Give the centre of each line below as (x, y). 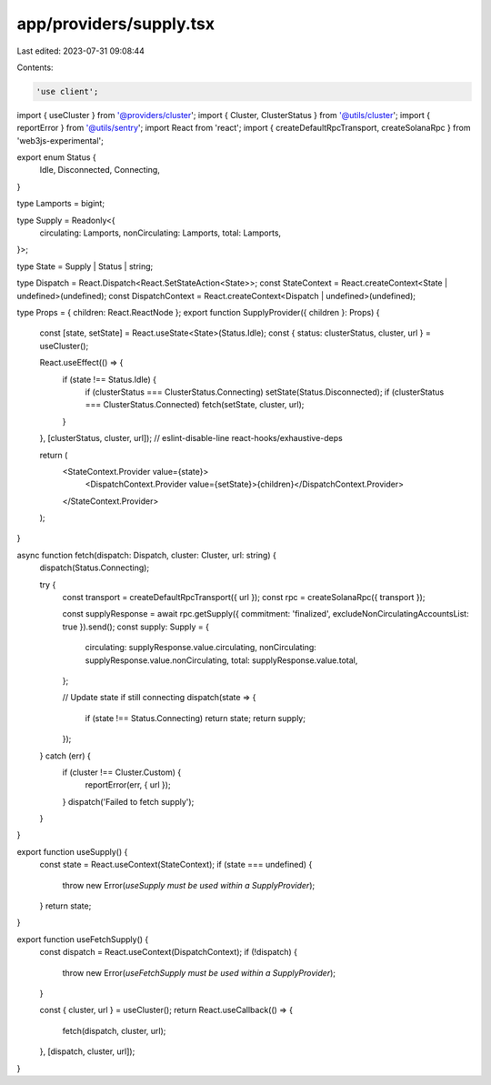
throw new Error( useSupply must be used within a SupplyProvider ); (189, 885)
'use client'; (67, 91)
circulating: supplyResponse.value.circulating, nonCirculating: (201, 648)
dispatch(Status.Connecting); (95, 568)
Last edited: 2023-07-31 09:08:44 (81, 51)
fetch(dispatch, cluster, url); (114, 1030)
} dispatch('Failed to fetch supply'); (128, 801)
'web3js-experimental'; (60, 140)
